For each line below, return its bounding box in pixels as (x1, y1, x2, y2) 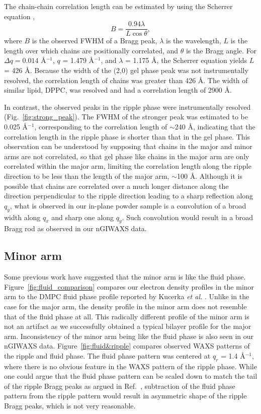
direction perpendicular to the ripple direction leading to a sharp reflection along (4, 190, 253, 201)
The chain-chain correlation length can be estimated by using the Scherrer (4, 1, 233, 11)
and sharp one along (51, 212, 114, 222)
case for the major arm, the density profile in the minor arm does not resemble (4, 301, 247, 311)
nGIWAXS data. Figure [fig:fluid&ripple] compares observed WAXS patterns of (4, 340, 250, 351)
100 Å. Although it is (177, 170, 242, 181)
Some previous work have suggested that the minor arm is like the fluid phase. (4, 271, 246, 282)
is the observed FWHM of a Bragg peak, (32, 35, 157, 46)
